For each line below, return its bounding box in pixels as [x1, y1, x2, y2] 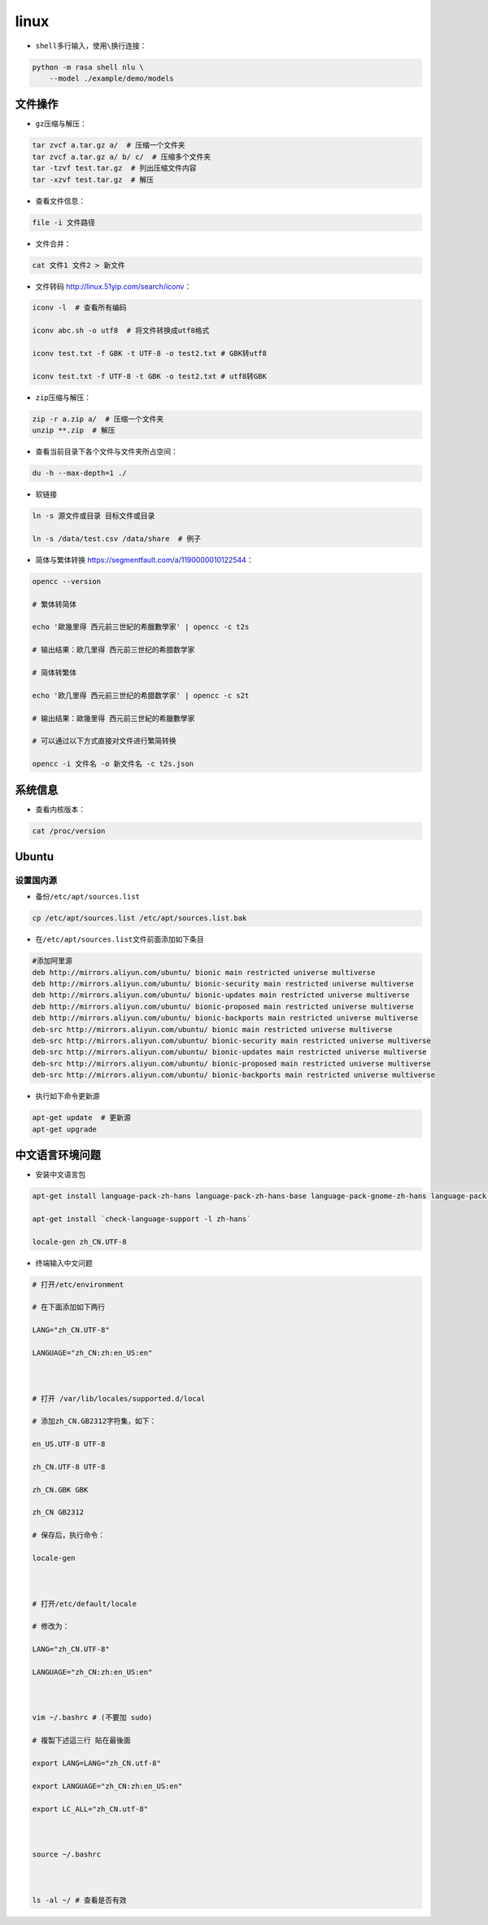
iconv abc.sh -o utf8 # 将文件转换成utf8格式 [32, 326, 210, 336]
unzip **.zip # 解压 [32, 426, 115, 435]
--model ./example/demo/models [49, 73, 174, 83]
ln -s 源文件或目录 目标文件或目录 [32, 512, 155, 521]
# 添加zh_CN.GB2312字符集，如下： [32, 1417, 157, 1426]
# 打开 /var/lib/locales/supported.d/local [32, 1394, 206, 1403]
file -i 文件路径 [32, 218, 96, 227]
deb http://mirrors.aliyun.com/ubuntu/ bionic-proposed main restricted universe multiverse [32, 1002, 414, 1011]
